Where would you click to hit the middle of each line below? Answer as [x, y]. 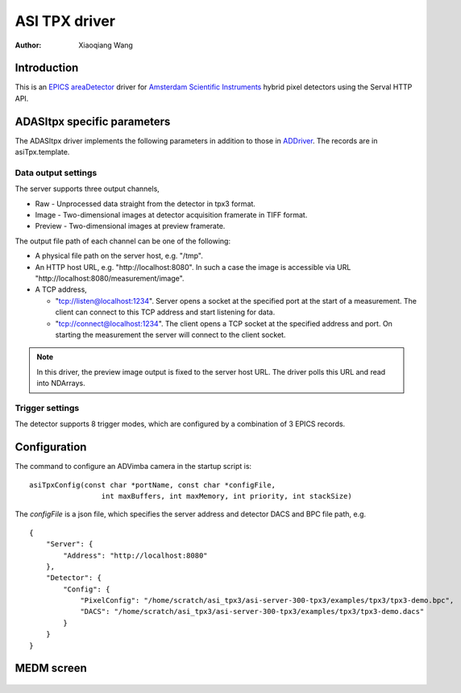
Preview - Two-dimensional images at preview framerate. [130, 226]
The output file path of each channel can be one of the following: [123, 241]
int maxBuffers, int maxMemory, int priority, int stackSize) [226, 496]
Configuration [51, 447]
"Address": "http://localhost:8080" [136, 555]
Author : [28, 45]
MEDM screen [51, 668]
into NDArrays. [61, 384]
